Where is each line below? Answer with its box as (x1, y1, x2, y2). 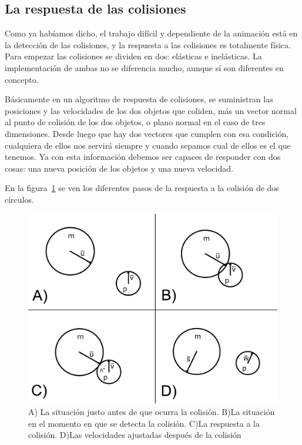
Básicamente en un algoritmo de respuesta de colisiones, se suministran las (5, 93, 273, 105)
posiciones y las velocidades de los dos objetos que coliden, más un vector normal (5, 104, 297, 116)
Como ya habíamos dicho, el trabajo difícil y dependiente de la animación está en (5, 27, 298, 39)
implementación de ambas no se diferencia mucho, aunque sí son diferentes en (5, 61, 284, 73)
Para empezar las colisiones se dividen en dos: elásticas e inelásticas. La (5, 50, 262, 62)
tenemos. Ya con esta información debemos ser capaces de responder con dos (5, 150, 281, 163)
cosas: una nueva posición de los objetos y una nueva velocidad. (5, 162, 233, 174)
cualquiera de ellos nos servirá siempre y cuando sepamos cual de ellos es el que (5, 139, 291, 151)
